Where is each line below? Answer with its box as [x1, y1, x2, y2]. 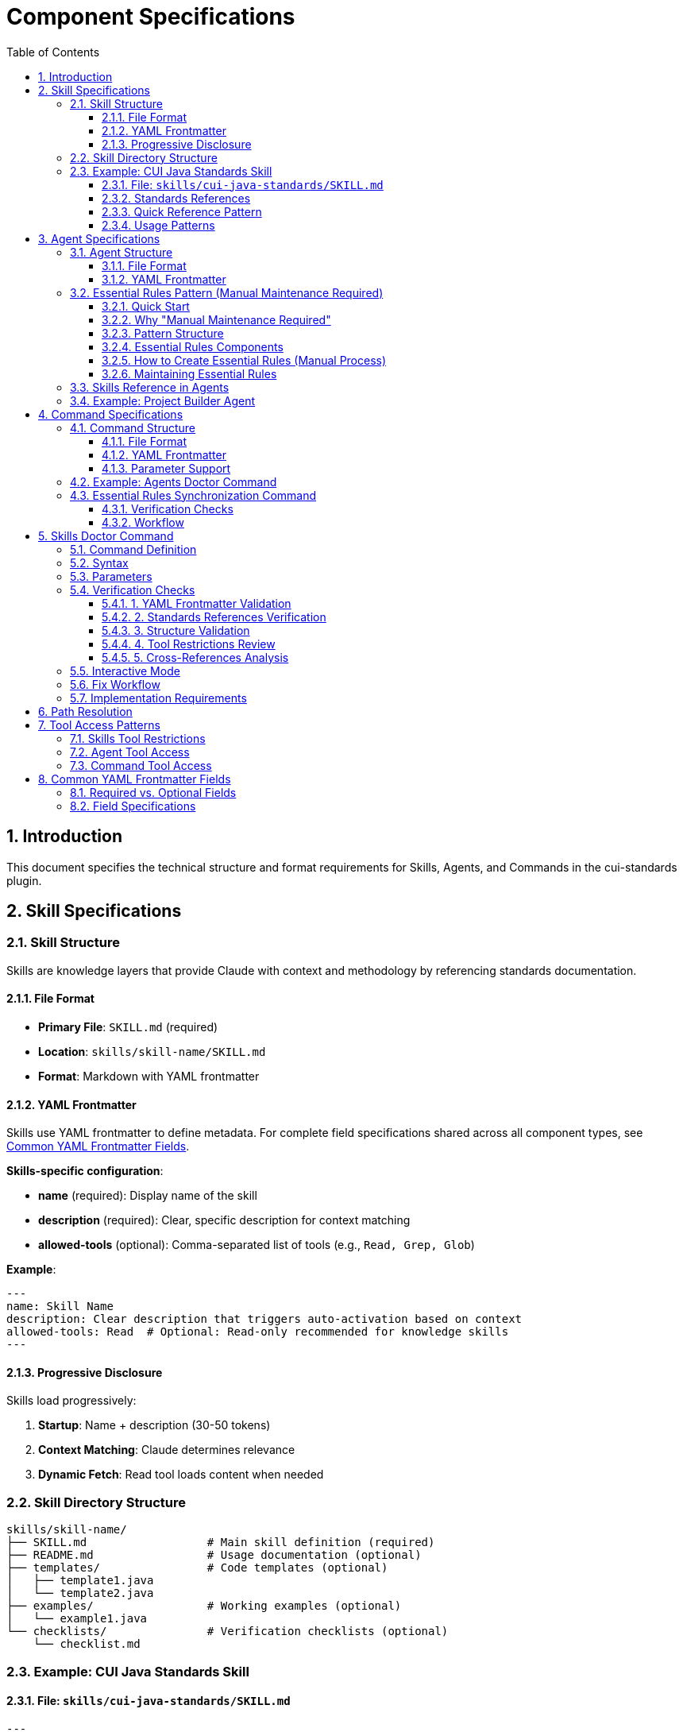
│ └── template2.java [6, 1587, 154, 1600]
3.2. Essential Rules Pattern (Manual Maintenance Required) [70, 285, 384, 300]
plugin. [6, 873, 42, 887]
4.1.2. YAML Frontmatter [102, 447, 226, 462]
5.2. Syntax [70, 555, 129, 570]
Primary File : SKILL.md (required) [38, 1020, 218, 1034]
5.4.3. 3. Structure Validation [102, 623, 250, 637]
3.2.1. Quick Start [102, 299, 190, 313]
